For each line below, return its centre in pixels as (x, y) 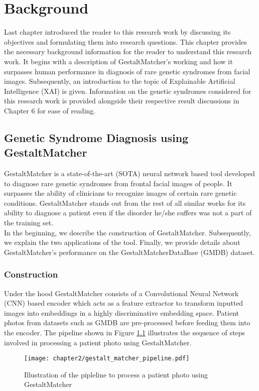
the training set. (29, 223)
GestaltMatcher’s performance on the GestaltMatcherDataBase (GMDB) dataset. (129, 252)
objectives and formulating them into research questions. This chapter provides (125, 41)
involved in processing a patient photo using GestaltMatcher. (98, 342)
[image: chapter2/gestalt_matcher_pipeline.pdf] (107, 359)
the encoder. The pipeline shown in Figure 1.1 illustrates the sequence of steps (124, 332)
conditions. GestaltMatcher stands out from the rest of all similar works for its (125, 203)
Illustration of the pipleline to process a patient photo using (116, 374)
